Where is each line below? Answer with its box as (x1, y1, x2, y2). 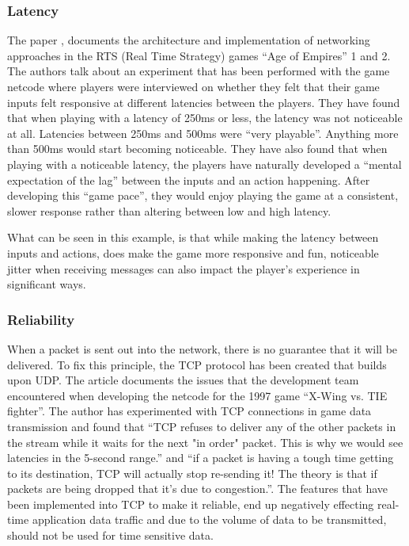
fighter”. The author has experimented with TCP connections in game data (7, 403, 372, 419)
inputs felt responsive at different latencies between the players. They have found (7, 94, 400, 110)
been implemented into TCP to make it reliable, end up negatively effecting (7, 495, 374, 512)
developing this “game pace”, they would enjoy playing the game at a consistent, (7, 187, 399, 204)
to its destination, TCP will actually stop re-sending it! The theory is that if (7, 464, 377, 481)
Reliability (7, 309, 75, 329)
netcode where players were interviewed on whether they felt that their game (7, 78, 380, 94)
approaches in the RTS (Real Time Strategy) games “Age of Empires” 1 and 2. (7, 47, 391, 63)
